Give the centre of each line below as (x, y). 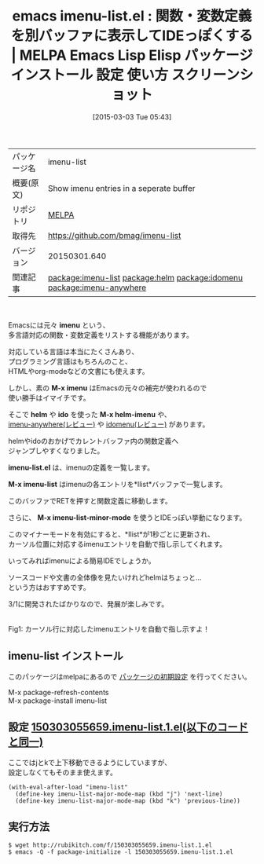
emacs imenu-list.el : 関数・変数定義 (132, 16)
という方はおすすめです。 (49, 587)
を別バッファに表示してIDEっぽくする (132, 36)
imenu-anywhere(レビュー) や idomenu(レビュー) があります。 (109, 424)
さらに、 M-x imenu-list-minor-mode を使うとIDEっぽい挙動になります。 (127, 517)
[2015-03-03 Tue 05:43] (132, 117)
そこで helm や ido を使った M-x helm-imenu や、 (90, 414)
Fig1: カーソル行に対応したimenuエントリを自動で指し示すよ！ (109, 628)
